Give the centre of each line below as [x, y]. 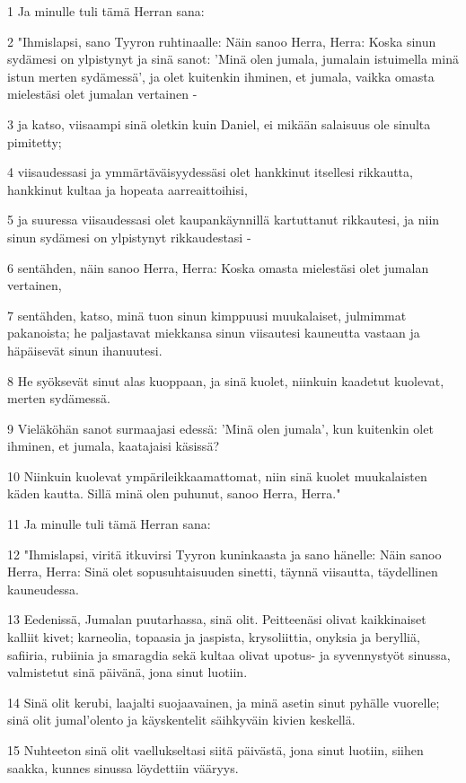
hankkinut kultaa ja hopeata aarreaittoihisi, [127, 189]
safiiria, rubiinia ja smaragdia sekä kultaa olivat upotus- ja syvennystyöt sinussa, [229, 654]
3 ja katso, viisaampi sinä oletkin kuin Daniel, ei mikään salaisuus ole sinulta [219, 123]
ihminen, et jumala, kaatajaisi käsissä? [113, 446]
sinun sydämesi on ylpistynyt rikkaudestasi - [129, 237]
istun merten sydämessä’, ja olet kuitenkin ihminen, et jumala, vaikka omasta [221, 76]
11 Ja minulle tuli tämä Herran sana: [109, 524]
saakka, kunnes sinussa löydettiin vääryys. [123, 767]
